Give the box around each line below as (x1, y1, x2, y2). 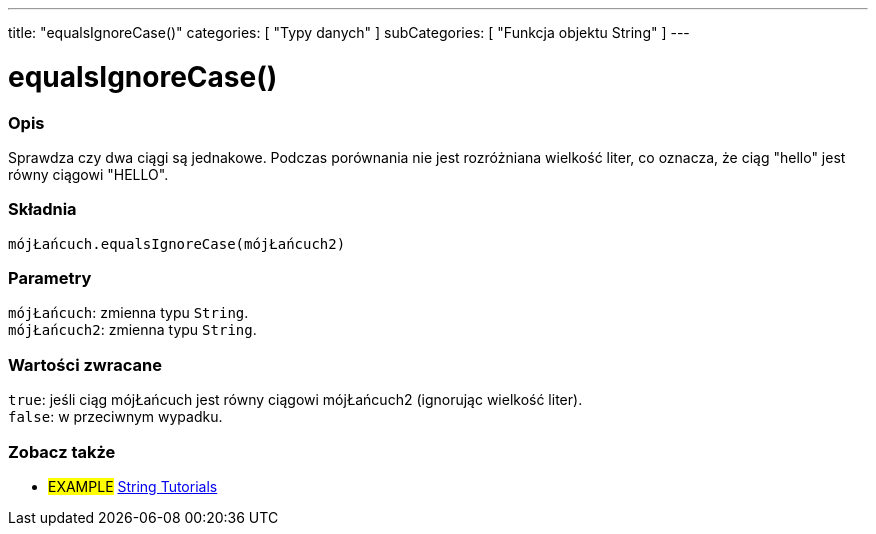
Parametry (8, 268, 92, 288)
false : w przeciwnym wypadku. (8, 408, 223, 426)
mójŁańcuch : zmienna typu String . (8, 304, 249, 322)
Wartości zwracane (8, 354, 162, 375)
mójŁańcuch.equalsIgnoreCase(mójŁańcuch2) (8, 235, 346, 252)
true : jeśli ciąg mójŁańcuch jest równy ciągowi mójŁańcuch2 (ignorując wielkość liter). (8, 391, 583, 409)
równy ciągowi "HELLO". (8, 165, 169, 183)
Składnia (8, 199, 77, 220)
